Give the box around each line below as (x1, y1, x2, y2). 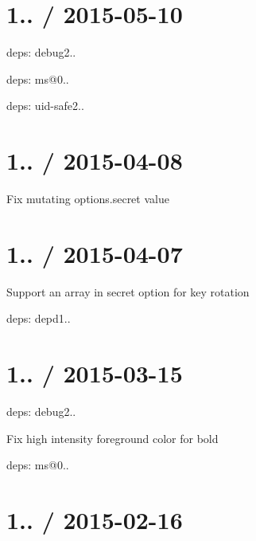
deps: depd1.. (6, 310, 71, 327)
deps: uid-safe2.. (6, 97, 84, 114)
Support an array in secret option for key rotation (6, 283, 250, 300)
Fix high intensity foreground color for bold (6, 429, 219, 446)
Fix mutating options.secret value (6, 190, 169, 207)
